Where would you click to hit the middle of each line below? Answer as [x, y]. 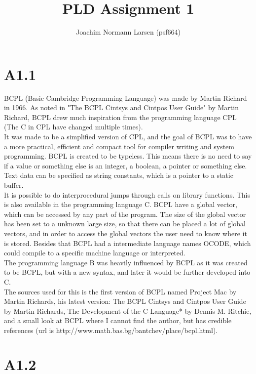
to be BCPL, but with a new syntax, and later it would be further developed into [127, 272]
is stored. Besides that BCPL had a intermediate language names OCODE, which [128, 243]
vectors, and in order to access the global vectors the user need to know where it [126, 233]
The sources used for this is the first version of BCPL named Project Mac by [120, 291]
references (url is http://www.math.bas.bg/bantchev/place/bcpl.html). [111, 330]
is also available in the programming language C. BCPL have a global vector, [121, 204]
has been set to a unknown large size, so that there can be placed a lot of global [125, 224]
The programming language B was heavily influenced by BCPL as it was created [126, 262]
